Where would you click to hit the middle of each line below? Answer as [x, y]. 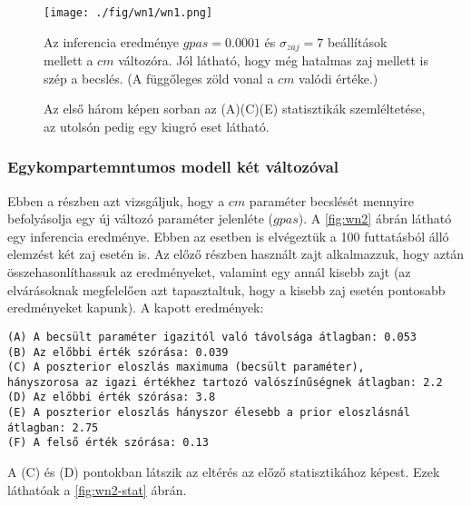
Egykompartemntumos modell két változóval [173, 167]
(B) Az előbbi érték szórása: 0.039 [118, 352]
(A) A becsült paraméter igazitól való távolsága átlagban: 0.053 [212, 337]
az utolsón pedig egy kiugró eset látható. [157, 126]
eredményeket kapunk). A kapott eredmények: [136, 308]
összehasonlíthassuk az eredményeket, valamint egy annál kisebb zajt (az [209, 272]
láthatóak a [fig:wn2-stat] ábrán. [97, 489]
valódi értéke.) [339, 78]
